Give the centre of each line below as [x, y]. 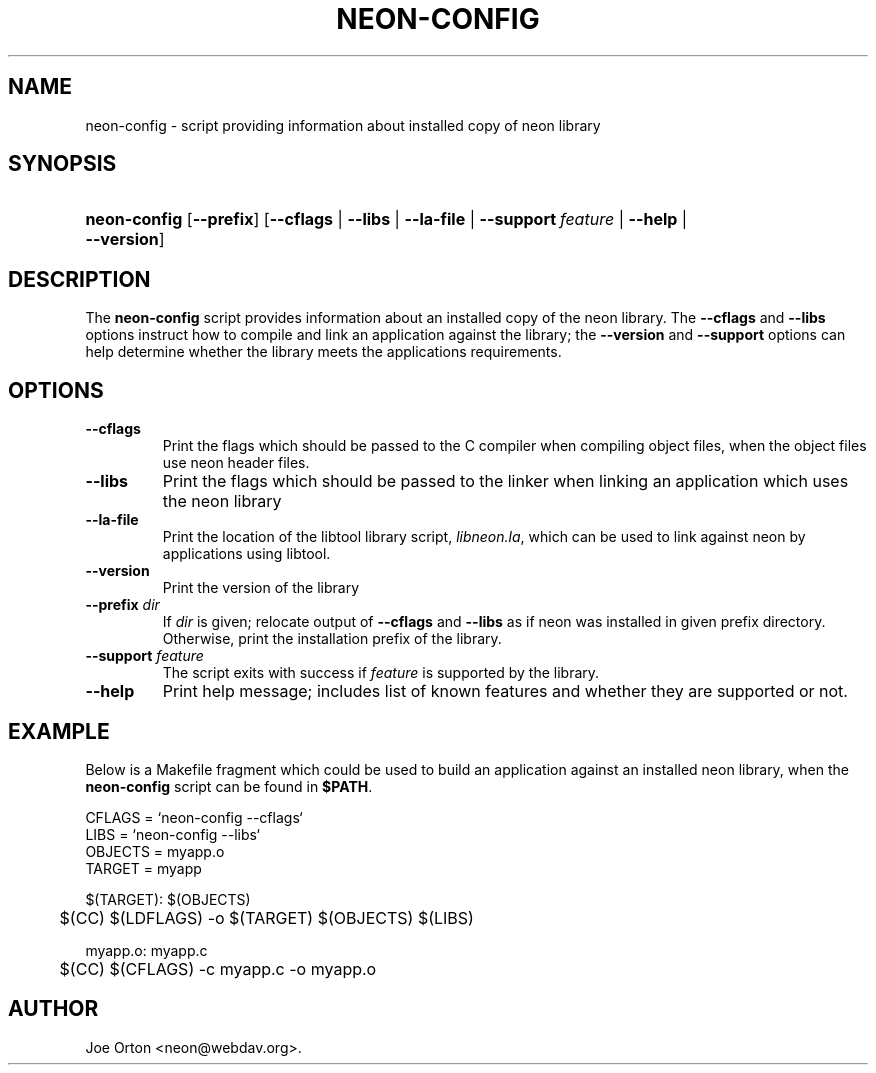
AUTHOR [53, 1009]
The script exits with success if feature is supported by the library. [381, 673]
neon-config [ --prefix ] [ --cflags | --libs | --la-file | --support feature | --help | [386, 219]
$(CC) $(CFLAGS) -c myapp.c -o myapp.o [218, 968]
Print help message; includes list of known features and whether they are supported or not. [505, 691]
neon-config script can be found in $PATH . [229, 786]
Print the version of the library [261, 588]
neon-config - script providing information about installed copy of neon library [343, 125]
